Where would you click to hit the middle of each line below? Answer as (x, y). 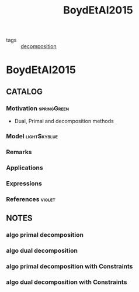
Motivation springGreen (37, 108)
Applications (25, 168)
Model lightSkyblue (32, 136)
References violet (31, 199)
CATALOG (24, 91)
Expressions (24, 184)
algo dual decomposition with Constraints (67, 282)
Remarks (19, 152)
